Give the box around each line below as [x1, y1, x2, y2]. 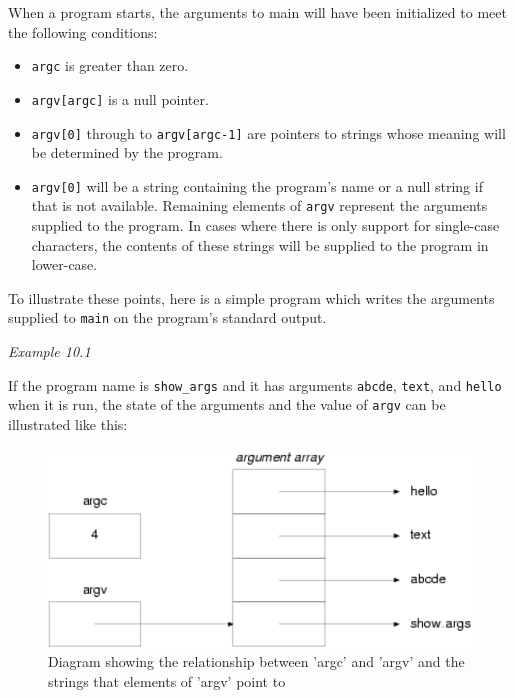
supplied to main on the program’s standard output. [8, 307, 327, 328]
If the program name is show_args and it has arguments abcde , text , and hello [8, 374, 502, 395]
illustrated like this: [8, 414, 128, 434]
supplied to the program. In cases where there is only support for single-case [31, 215, 500, 236]
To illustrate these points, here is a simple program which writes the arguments [8, 287, 495, 308]
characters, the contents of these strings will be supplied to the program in [31, 234, 489, 255]
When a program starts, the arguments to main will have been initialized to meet [8, 2, 507, 22]
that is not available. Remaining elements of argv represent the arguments [31, 195, 488, 216]
